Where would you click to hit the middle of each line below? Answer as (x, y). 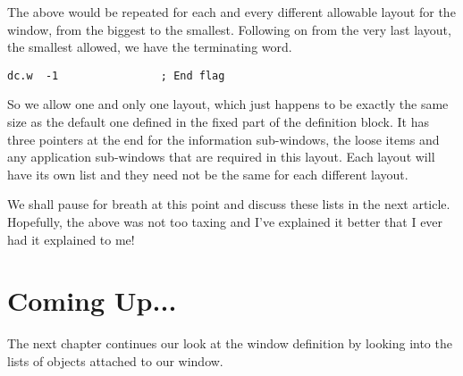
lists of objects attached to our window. (115, 360)
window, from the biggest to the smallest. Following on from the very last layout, (229, 29)
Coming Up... (92, 301)
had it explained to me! (71, 239)
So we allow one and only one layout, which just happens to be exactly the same (228, 104)
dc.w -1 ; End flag (116, 75)
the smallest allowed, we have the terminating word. (150, 47)
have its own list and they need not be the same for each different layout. (208, 174)
